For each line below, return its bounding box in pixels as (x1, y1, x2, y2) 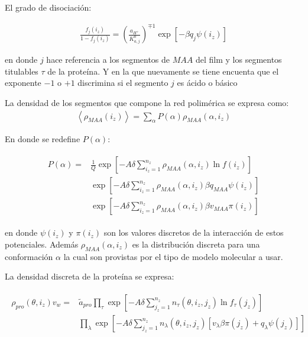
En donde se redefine (5, 132, 80, 145)
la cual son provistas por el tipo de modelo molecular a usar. (63, 250, 283, 262)
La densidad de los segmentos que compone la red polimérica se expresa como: (5, 96, 289, 108)
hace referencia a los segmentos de (46, 53, 170, 66)
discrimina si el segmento (77, 76, 168, 89)
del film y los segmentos (195, 53, 282, 66)
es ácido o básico (177, 76, 238, 89)
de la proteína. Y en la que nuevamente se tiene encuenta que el (47, 65, 279, 77)
